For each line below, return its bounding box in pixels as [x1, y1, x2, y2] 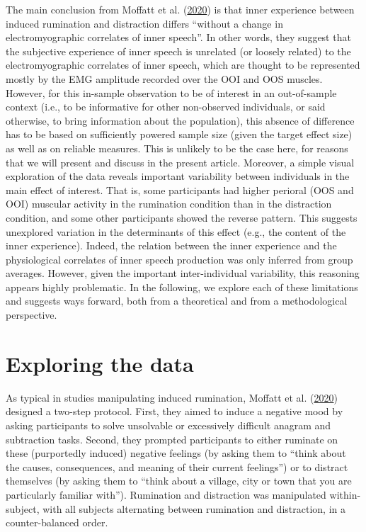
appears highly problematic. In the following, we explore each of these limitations [6, 279, 358, 294]
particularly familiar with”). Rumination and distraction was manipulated [6, 487, 326, 502]
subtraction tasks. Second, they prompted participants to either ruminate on [6, 431, 338, 446]
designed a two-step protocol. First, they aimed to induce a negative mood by [6, 404, 343, 419]
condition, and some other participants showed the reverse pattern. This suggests [6, 210, 358, 225]
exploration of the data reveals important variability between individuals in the [6, 169, 350, 183]
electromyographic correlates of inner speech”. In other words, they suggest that [6, 30, 351, 45]
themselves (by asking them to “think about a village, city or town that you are [6, 473, 352, 488]
